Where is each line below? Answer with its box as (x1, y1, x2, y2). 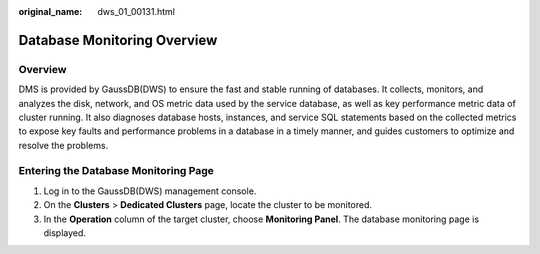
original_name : (18, 6, 83, 17)
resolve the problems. (18, 139, 109, 151)
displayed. (43, 227, 87, 239)
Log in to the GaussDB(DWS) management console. (43, 185, 257, 197)
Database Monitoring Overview (18, 31, 218, 49)
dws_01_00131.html (97, 6, 175, 17)
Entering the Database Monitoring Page (18, 164, 215, 178)
